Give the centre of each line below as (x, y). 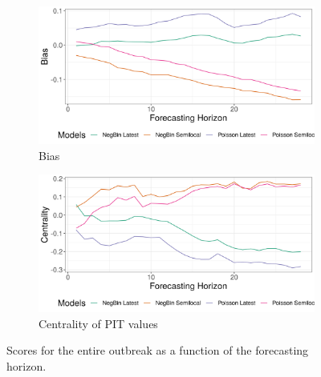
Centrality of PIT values (98, 323)
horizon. (26, 365)
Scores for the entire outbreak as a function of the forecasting (158, 350)
